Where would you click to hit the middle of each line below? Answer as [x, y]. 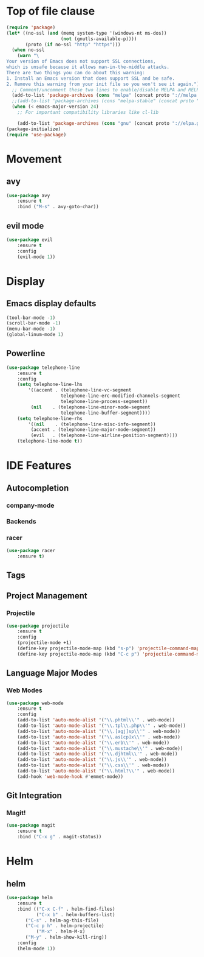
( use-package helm [29, 898]
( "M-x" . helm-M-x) [61, 932]
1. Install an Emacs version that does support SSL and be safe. [90, 78]
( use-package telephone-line [43, 367]
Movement [34, 159]
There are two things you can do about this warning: [76, 72]
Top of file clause [51, 11]
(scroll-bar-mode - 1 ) [34, 323]
